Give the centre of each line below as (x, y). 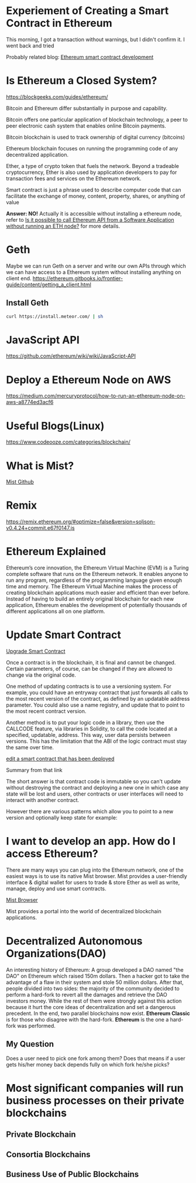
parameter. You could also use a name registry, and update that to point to (96, 705)
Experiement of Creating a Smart (87, 11)
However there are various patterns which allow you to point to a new (90, 811)
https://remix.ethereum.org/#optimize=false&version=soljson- (81, 522)
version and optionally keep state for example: (62, 818)
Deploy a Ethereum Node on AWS (89, 380)
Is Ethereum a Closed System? (82, 81)
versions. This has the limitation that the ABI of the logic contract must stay (97, 741)
